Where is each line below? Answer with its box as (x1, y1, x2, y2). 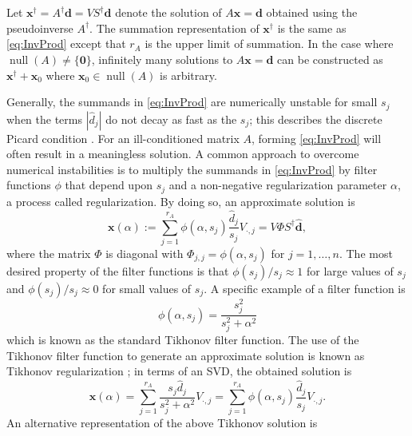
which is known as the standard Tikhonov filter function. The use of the (6, 331, 359, 348)
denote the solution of (115, 4, 222, 21)
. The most (339, 244, 393, 261)
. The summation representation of (89, 19, 259, 36)
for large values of (307, 262, 394, 279)
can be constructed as (277, 51, 383, 67)
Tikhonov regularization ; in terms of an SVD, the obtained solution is (6, 363, 352, 379)
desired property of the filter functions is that (6, 262, 229, 279)
